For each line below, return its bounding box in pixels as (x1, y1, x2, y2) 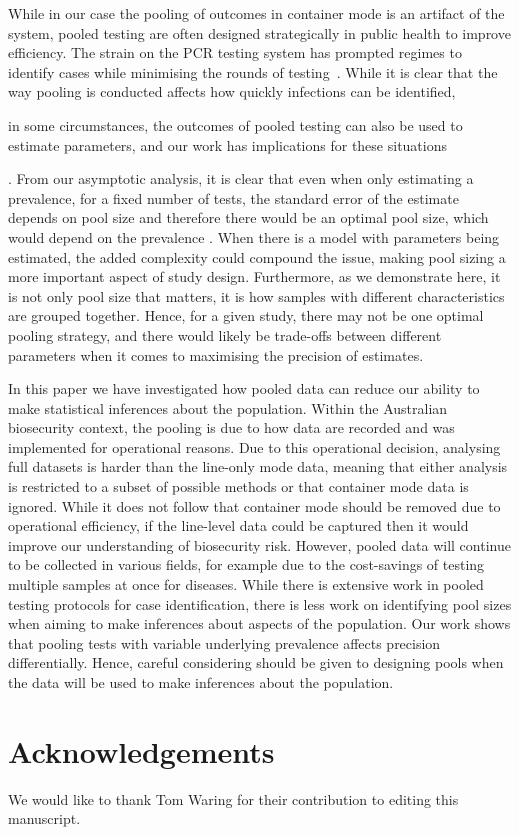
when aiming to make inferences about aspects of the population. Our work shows (8, 613, 511, 634)
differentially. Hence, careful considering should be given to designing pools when (8, 652, 504, 673)
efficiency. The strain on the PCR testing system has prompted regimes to (8, 42, 462, 63)
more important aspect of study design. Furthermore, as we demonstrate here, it (8, 266, 501, 287)
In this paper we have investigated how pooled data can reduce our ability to (8, 378, 480, 399)
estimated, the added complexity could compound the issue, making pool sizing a (8, 246, 506, 267)
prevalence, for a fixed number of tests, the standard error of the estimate (8, 187, 459, 208)
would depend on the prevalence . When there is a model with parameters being (8, 226, 500, 247)
